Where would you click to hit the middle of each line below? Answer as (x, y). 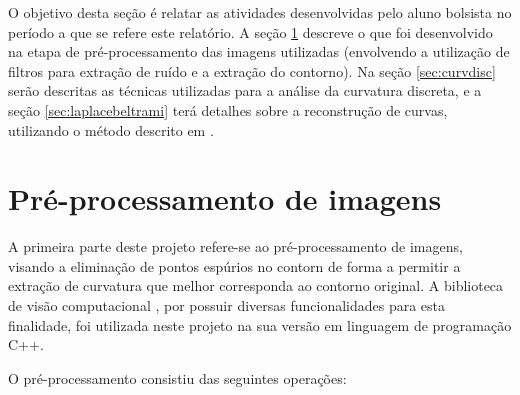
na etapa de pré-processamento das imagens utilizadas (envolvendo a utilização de (259, 51)
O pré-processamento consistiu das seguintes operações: (177, 377)
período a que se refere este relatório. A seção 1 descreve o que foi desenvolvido (250, 31)
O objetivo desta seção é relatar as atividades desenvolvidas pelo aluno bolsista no (260, 12)
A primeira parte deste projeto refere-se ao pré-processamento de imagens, (235, 246)
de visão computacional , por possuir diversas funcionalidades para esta (227, 305)
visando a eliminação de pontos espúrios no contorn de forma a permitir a (234, 265)
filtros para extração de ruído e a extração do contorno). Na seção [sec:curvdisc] (252, 70)
